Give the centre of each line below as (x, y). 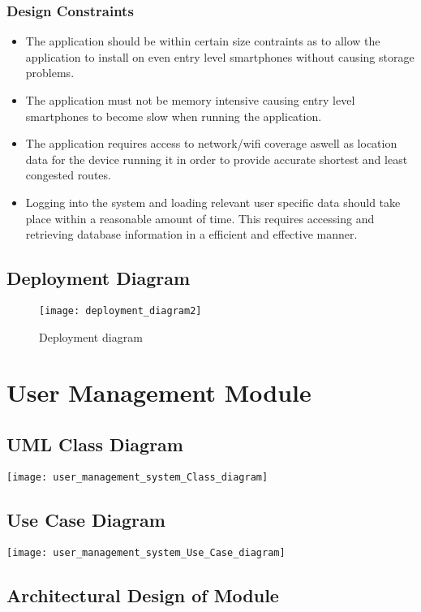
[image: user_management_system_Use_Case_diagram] (146, 552)
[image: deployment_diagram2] (120, 310)
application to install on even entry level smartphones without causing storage (220, 56)
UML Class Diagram (95, 444)
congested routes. (68, 175)
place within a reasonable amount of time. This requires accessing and (200, 218)
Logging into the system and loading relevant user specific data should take (213, 202)
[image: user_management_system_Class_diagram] (137, 477)
